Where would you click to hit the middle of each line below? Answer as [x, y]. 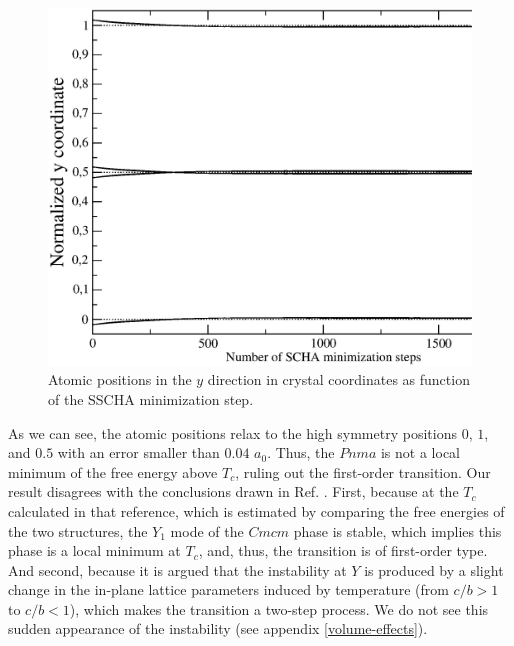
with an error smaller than [138, 452]
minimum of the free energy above [113, 471]
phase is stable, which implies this [397, 530]
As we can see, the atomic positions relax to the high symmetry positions [232, 432]
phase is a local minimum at [94, 550]
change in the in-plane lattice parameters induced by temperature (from [228, 589]
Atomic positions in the [120, 379]
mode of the [207, 530]
